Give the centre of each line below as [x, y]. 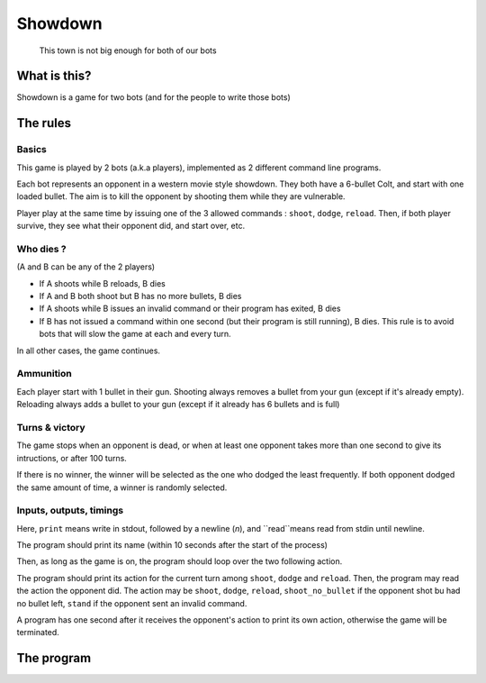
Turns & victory [51, 427]
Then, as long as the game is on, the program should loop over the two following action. [180, 561]
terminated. [38, 633]
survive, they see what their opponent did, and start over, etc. [131, 226]
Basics [31, 150]
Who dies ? [41, 249]
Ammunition [44, 374]
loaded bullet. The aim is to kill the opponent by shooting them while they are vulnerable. [181, 196]
